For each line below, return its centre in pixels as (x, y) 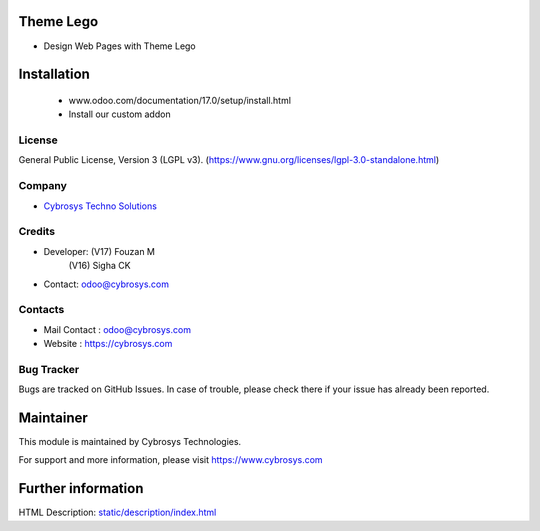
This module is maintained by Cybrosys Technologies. (130, 442)
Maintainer (53, 418)
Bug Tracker (49, 369)
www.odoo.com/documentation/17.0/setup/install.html (180, 100)
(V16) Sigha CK (99, 266)
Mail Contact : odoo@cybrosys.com (117, 329)
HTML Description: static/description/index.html (117, 512)
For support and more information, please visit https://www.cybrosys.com (171, 460)
